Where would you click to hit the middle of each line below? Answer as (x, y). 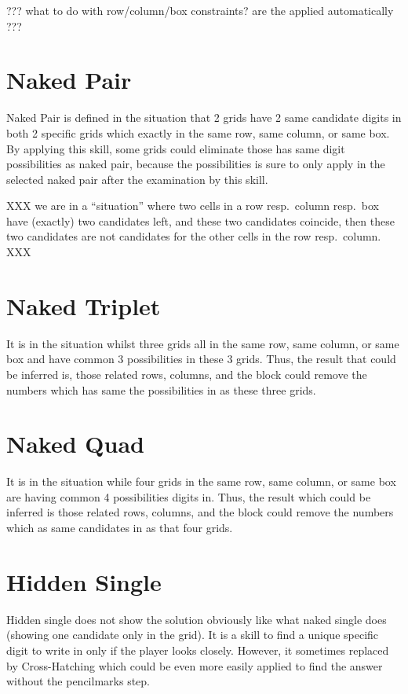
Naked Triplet (84, 305)
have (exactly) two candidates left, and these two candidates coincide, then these (200, 220)
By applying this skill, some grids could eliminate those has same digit (176, 148)
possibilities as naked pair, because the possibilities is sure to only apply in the (196, 164)
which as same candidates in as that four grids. (120, 528)
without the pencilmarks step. (78, 681)
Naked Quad (75, 444)
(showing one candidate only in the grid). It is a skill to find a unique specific (193, 635)
